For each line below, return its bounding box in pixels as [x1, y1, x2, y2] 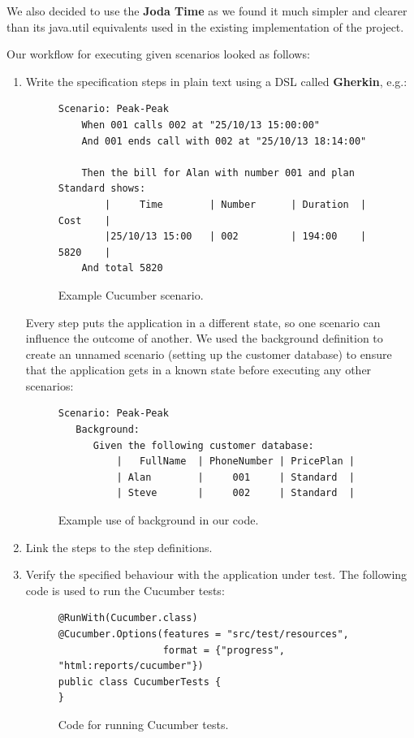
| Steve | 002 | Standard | [116, 487, 355, 499]
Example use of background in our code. [58, 511, 259, 529]
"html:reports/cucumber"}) [58, 660, 204, 672]
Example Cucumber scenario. [58, 286, 204, 303]
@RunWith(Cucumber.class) [58, 612, 198, 624]
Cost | [58, 214, 111, 227]
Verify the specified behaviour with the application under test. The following [25, 566, 408, 583]
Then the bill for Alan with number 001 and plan [81, 166, 355, 179]
